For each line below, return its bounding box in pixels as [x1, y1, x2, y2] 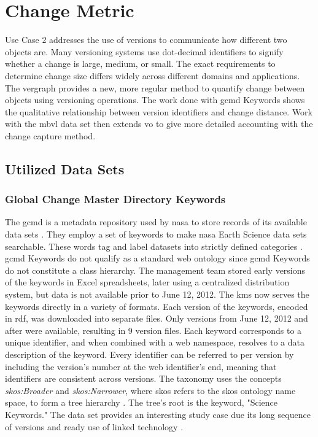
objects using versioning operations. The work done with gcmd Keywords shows [5, 93, 305, 106]
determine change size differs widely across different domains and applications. [5, 69, 300, 82]
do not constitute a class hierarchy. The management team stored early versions [5, 263, 306, 276]
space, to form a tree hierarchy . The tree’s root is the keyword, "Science [5, 396, 277, 409]
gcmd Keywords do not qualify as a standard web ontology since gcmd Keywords [5, 252, 310, 265]
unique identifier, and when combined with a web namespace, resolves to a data [5, 336, 304, 349]
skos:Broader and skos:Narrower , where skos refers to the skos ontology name [5, 384, 296, 396]
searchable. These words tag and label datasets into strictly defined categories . [5, 239, 303, 252]
